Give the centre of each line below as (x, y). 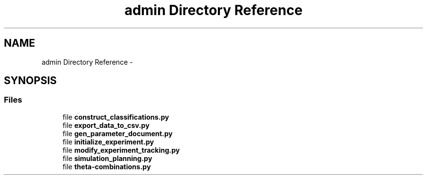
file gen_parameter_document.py (118, 133)
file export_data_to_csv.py (106, 125)
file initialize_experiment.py (108, 142)
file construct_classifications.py (116, 117)
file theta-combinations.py (107, 166)
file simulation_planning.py (107, 158)
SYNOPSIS (30, 81)
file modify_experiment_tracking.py (121, 150)
